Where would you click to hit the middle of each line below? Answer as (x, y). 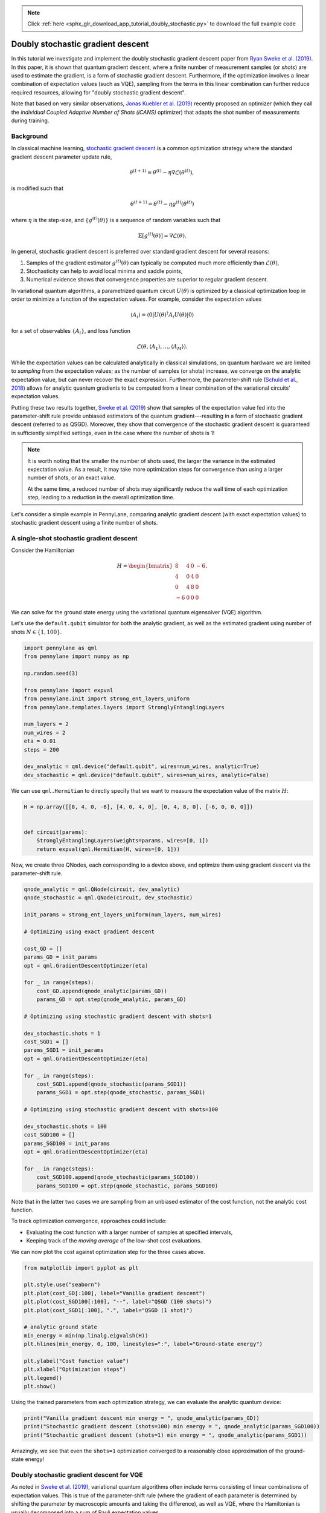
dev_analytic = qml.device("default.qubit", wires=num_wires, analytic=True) (142, 766)
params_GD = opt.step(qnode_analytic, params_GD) (111, 999)
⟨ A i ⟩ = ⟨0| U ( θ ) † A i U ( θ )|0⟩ (162, 315)
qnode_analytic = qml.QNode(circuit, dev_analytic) (102, 889)
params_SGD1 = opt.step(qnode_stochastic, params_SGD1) (121, 1093)
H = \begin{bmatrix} (145, 566)
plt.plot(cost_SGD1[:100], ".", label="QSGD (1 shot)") (108, 1310)
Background (30, 136)
